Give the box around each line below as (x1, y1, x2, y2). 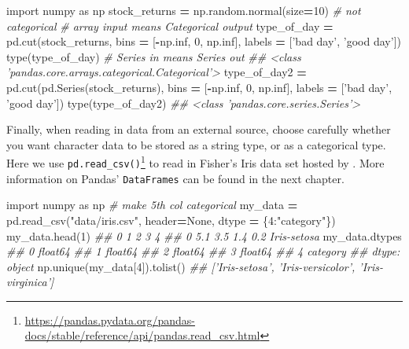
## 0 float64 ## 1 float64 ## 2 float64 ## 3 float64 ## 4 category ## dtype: (6, 243, 400, 259)
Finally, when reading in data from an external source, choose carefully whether (6, 121, 391, 138)
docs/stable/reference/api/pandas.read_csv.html (24, 327, 260, 343)
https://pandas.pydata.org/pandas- (24, 311, 195, 328)
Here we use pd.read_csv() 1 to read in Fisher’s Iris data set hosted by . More (6, 152, 385, 171)
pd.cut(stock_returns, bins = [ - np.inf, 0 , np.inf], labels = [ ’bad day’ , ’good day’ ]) (6, 33, 401, 50)
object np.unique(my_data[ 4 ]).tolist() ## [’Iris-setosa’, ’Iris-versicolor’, (6, 258, 356, 274)
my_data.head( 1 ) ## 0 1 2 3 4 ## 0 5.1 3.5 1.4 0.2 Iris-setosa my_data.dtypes (6, 227, 402, 244)
